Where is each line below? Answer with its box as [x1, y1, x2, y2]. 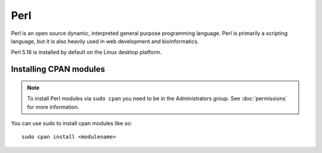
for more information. [27, 103, 80, 110]
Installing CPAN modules [11, 64, 106, 74]
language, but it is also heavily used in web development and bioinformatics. [11, 37, 199, 44]
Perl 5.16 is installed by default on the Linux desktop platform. [11, 49, 162, 56]
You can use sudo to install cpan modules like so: [11, 119, 132, 127]
